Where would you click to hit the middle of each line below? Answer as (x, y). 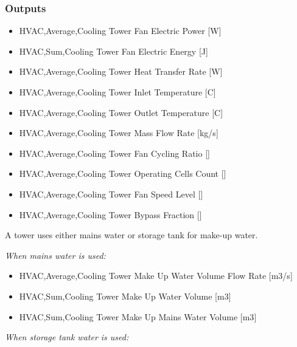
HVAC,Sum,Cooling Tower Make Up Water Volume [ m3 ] (125, 296)
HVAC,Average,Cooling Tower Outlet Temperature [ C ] (121, 112)
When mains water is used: (55, 255)
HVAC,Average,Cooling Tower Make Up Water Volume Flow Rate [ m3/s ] (156, 276)
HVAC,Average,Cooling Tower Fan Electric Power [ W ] (120, 31)
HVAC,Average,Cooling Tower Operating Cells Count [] (123, 173)
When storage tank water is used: (67, 337)
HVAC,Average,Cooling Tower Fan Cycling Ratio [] (114, 153)
